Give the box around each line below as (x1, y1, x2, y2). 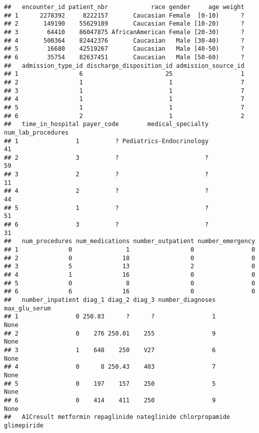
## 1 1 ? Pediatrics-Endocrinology (4, 137, 209, 145)
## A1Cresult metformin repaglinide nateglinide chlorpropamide (4, 413, 230, 421)
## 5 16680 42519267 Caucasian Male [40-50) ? (4, 45, 244, 53)
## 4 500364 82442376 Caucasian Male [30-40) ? (4, 37, 244, 44)
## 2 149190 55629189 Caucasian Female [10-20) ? (4, 20, 244, 28)
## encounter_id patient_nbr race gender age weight (4, 4, 244, 11)
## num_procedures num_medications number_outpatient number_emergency (4, 238, 255, 245)
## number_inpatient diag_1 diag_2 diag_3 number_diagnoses (4, 296, 216, 303)
